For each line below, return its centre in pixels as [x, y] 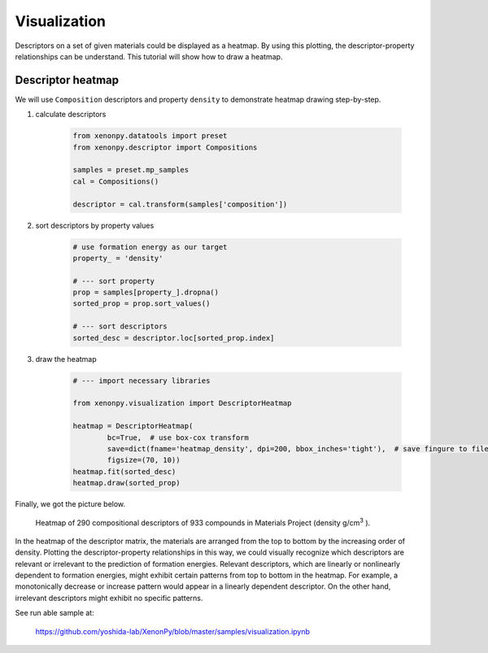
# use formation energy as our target [150, 247]
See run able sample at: [54, 613]
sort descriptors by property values [95, 225]
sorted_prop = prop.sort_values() [142, 304]
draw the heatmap [66, 359]
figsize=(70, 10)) [144, 460]
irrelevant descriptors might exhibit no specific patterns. [109, 598]
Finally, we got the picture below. [70, 504]
